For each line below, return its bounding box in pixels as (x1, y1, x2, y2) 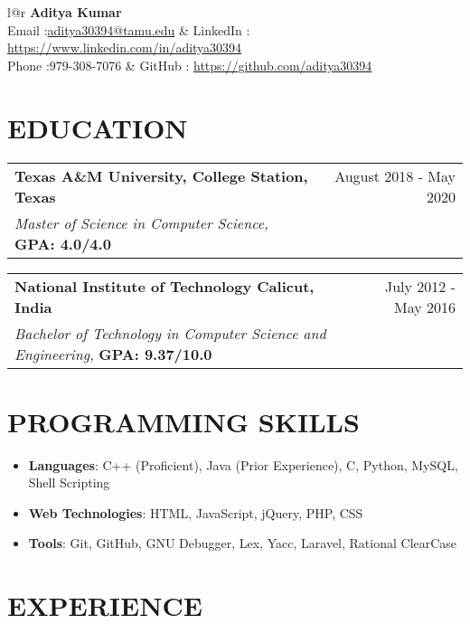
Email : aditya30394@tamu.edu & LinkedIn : (7, 20, 250, 39)
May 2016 (393, 296, 456, 317)
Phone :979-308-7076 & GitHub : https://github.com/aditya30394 (7, 55, 372, 74)
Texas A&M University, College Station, (14, 165, 308, 186)
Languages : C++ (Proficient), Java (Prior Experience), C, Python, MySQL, (28, 455, 458, 474)
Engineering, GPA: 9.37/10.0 (14, 343, 212, 364)
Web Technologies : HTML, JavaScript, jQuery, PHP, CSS (28, 503, 363, 522)
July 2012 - (384, 275, 456, 297)
